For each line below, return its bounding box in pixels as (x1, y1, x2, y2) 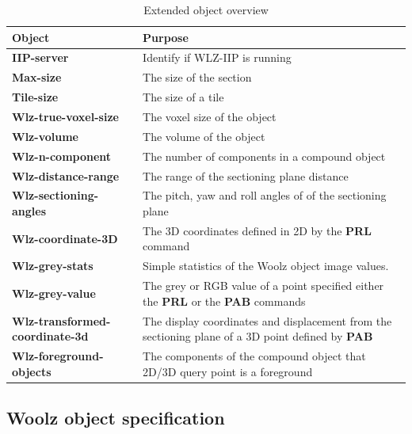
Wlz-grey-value (12, 284, 96, 301)
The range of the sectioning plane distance (143, 167, 349, 184)
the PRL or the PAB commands (143, 292, 306, 309)
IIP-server (12, 49, 69, 66)
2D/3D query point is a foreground (143, 363, 313, 379)
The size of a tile (143, 89, 224, 105)
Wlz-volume (12, 128, 78, 144)
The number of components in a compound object (143, 147, 386, 164)
